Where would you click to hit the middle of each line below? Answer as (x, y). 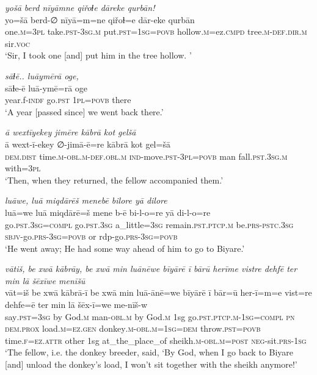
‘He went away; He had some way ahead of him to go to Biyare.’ (125, 248)
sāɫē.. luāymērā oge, (42, 75)
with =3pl (23, 168)
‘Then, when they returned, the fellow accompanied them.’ (114, 180)
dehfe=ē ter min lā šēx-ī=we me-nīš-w (76, 305)
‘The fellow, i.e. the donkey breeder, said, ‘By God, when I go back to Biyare (149, 352)
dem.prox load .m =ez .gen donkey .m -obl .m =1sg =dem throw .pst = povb (133, 328)
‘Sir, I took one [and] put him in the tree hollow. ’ (98, 55)
